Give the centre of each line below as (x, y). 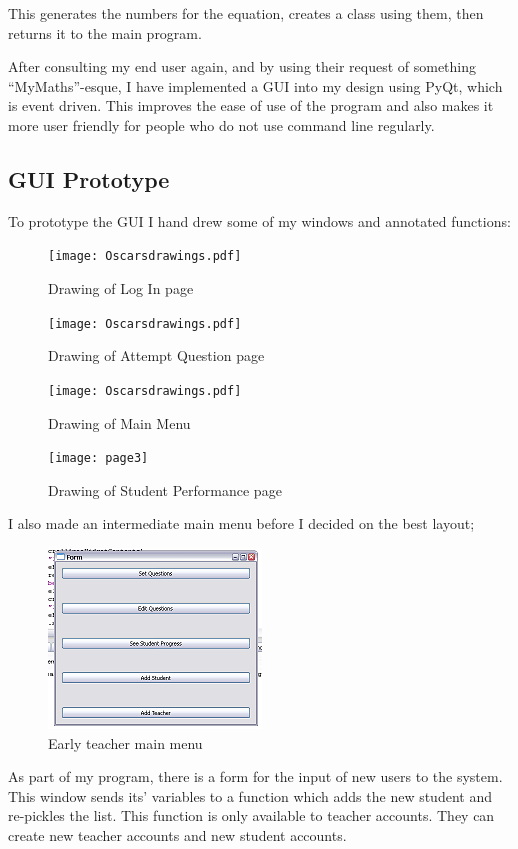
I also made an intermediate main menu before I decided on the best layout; (241, 523)
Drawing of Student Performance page (165, 489)
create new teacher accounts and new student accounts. (177, 834)
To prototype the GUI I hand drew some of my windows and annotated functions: (259, 220)
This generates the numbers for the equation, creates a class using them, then (246, 13)
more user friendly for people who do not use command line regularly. (221, 124)
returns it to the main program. (105, 32)
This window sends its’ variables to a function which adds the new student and (250, 795)
